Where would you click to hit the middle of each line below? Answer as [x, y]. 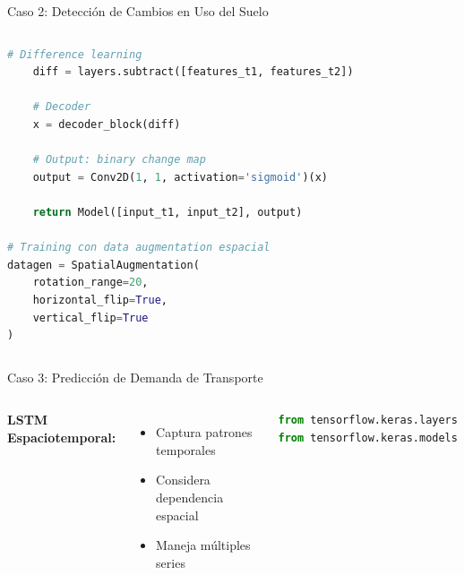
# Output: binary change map [119, 160]
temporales [186, 449]
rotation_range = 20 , [90, 283]
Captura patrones [204, 432]
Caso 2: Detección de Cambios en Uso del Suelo [138, 11]
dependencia [190, 498]
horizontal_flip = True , [100, 300]
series [171, 562]
